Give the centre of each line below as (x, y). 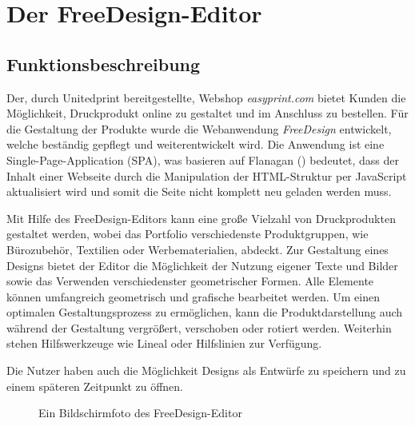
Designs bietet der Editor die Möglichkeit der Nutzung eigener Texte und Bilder (202, 265)
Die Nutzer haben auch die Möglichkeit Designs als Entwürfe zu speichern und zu (206, 370)
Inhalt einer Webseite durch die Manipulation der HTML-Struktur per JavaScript (207, 175)
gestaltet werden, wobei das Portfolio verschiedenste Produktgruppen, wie (188, 234)
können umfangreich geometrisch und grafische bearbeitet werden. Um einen (194, 296)
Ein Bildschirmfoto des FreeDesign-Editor (140, 413)
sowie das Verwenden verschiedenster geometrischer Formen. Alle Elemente (190, 281)
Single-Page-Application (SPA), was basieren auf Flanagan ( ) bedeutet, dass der (203, 159)
